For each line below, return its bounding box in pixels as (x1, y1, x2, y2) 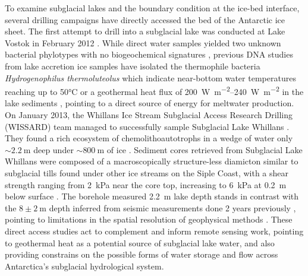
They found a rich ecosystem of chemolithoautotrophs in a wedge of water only (5, 132, 293, 144)
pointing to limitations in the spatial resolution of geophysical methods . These (5, 213, 293, 226)
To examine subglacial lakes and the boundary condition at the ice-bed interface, (5, 2, 300, 14)
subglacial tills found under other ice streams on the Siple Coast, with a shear (5, 166, 289, 179)
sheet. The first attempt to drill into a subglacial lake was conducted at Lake (5, 25, 285, 37)
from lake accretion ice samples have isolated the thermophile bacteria (5, 59, 260, 72)
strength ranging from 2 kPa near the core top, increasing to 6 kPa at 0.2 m (5, 178, 287, 191)
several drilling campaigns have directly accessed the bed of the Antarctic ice (5, 13, 285, 26)
